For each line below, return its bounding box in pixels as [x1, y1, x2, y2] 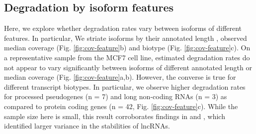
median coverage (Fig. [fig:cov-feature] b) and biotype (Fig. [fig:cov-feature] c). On [4, 42, 251, 53]
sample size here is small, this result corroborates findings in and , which [4, 111, 225, 121]
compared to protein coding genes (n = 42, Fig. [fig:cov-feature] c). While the [4, 101, 238, 111]
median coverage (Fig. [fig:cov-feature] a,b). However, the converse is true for [4, 72, 236, 82]
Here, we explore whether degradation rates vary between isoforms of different [4, 23, 242, 33]
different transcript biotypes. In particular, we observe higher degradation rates [4, 81, 246, 92]
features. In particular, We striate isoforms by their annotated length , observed [4, 32, 247, 43]
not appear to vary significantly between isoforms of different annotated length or [4, 62, 252, 72]
